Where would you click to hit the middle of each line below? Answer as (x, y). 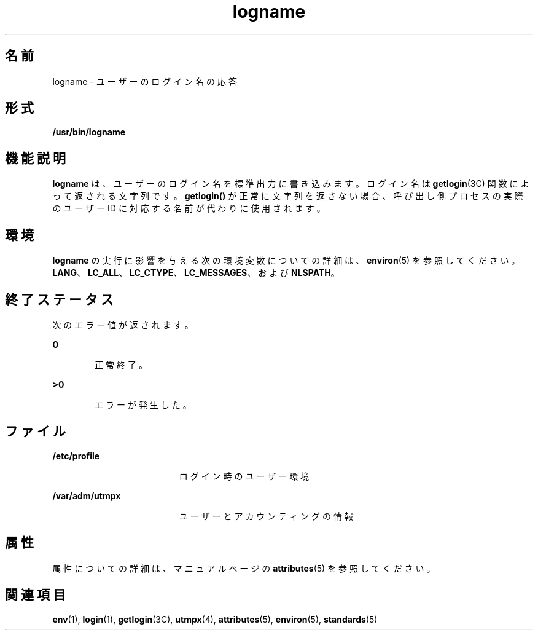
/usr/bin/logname (89, 132)
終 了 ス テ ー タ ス (59, 299)
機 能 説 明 (35, 158)
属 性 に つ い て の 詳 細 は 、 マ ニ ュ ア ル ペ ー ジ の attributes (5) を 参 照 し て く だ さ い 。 (244, 568)
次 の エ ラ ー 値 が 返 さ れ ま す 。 (123, 325)
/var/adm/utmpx (87, 495)
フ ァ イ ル (35, 432)
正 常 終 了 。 (121, 365)
